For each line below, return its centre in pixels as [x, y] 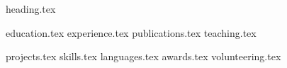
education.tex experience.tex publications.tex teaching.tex [131, 32]
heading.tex [31, 8]
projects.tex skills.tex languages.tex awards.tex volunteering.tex [143, 56]
